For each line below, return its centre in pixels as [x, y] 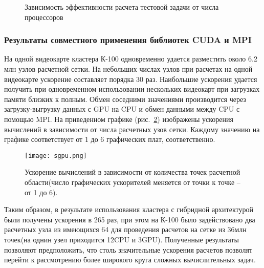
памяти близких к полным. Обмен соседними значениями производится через [125, 99]
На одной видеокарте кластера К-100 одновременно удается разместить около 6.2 [131, 59]
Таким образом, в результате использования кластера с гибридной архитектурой [129, 209]
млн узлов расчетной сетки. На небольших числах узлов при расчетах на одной [128, 69]
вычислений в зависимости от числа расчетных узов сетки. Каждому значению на [132, 129]
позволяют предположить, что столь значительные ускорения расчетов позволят [128, 249]
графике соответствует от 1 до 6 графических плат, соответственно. [110, 139]
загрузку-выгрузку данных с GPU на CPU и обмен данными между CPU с [122, 109]
